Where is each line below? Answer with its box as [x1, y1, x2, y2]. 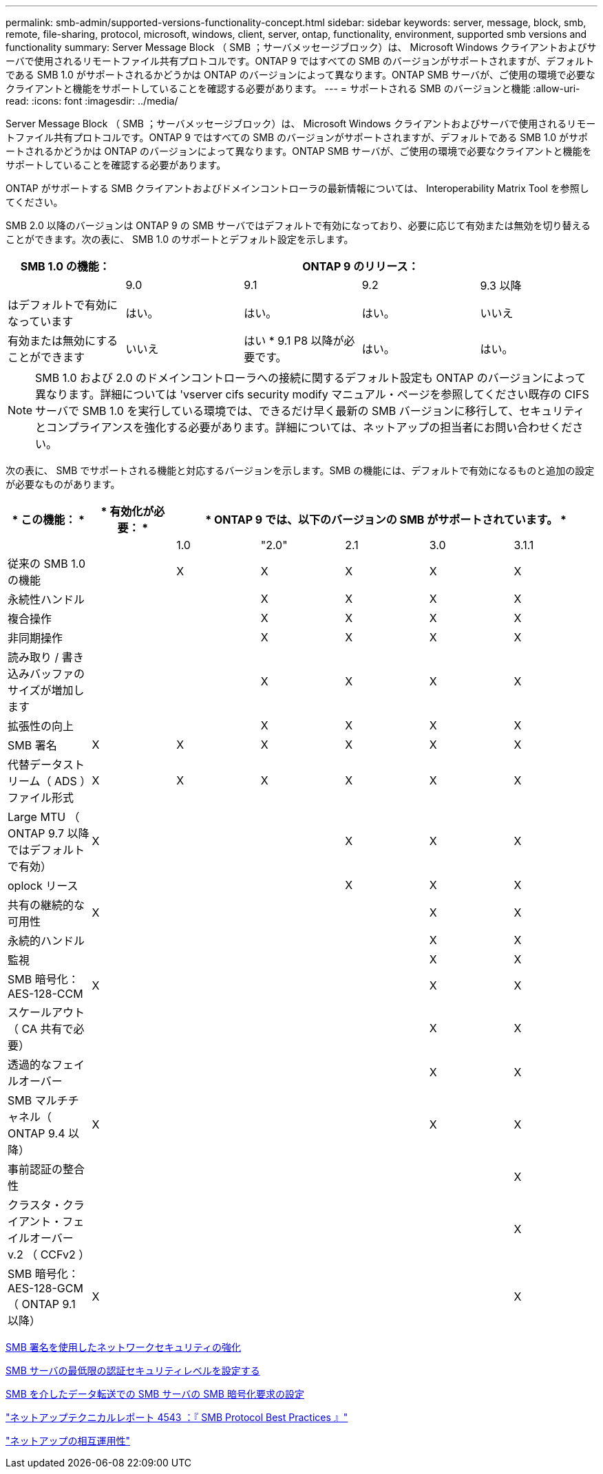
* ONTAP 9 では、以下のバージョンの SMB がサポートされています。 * [205, 513, 567, 526]
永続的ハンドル [8, 934, 85, 948]
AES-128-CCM [8, 987, 83, 1001]
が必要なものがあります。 [6, 478, 120, 490]
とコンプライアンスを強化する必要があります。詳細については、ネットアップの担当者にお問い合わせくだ [35, 420, 573, 434]
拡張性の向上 [8, 719, 74, 733]
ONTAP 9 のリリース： [302, 259, 419, 273]
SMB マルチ [8, 1093, 68, 1107]
